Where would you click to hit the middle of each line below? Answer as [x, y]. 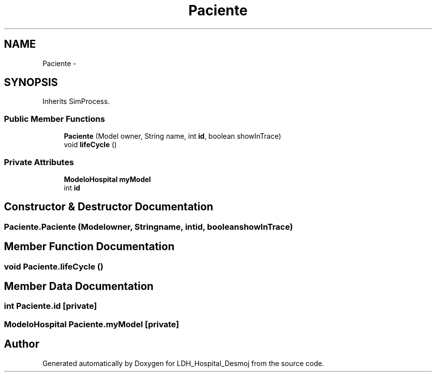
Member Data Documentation [79, 286]
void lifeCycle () [90, 145]
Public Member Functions [54, 119]
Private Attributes [39, 162]
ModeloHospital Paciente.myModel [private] [92, 324]
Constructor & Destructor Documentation [109, 207]
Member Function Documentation [89, 247]
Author [22, 344]
